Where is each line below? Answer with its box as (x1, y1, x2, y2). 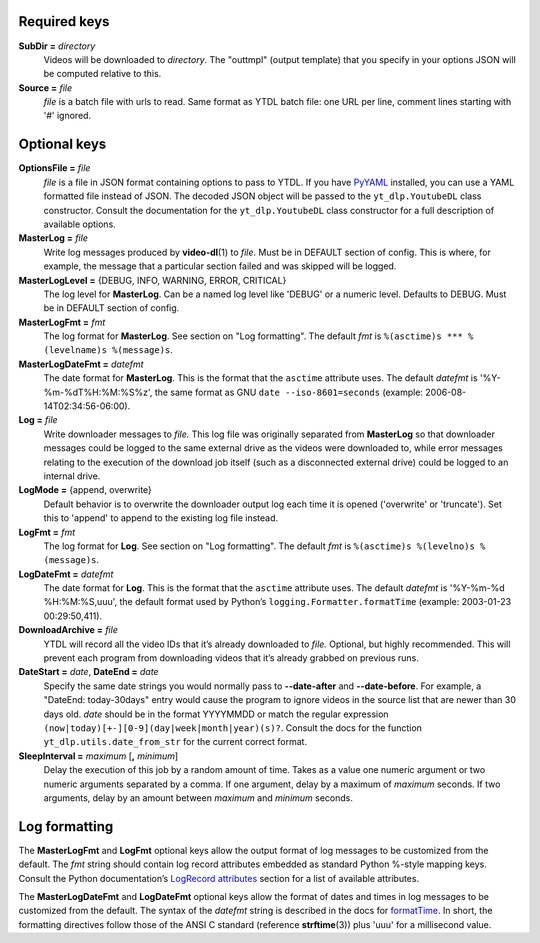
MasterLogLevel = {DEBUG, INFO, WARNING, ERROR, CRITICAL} (18, 274, 287, 286)
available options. (43, 218, 117, 230)
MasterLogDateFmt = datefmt (18, 358, 144, 370)
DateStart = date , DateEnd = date (18, 666, 159, 678)
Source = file (18, 81, 73, 94)
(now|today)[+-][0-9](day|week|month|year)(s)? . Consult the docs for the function (43, 722, 422, 734)
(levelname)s (43, 345, 108, 356)
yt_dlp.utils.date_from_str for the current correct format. (43, 736, 308, 748)
